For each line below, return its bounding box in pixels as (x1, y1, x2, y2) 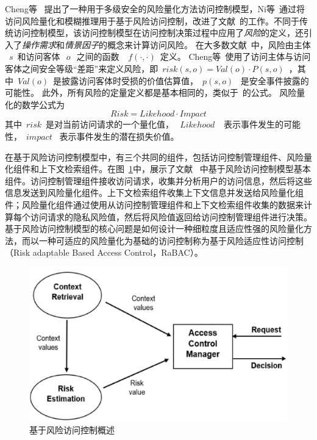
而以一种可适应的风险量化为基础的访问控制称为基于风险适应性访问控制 (21, 234, 304, 247)
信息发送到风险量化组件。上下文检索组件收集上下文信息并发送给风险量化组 (5, 186, 304, 199)
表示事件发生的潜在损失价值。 (59, 129, 179, 142)
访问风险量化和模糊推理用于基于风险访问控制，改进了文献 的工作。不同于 (5, 14, 299, 27)
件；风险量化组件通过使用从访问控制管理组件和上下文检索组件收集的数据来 (5, 198, 304, 211)
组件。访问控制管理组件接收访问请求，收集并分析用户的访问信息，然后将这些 (5, 174, 312, 187)
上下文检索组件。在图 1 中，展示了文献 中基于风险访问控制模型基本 (38, 162, 311, 175)
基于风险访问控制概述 (29, 424, 115, 436)
